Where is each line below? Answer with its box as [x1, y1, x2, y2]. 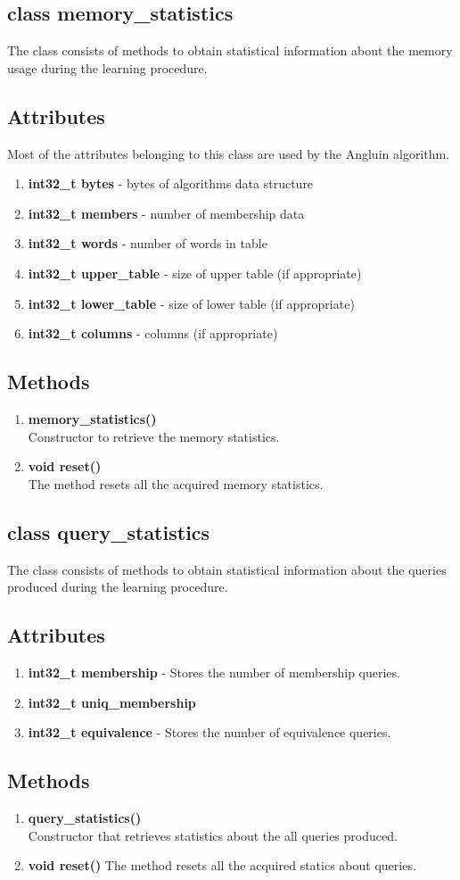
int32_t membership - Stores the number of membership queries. [28, 662, 400, 681]
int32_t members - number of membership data [28, 203, 305, 222]
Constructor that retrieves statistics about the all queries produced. [28, 826, 398, 844]
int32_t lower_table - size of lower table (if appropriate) [28, 294, 355, 312]
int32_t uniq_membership [28, 693, 196, 711]
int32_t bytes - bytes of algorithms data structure [28, 174, 314, 193]
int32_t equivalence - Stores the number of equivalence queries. [28, 723, 391, 742]
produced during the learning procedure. [7, 577, 228, 596]
